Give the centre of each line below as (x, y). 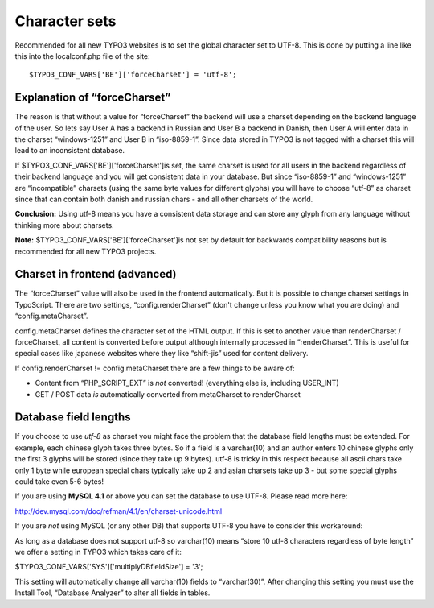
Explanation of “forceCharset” (93, 98)
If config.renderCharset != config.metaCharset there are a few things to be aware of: (155, 368)
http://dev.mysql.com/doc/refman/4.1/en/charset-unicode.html (119, 511)
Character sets (66, 21)
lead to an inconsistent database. (70, 151)
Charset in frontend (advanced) (96, 274)
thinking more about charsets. (64, 225)
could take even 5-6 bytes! (59, 482)
